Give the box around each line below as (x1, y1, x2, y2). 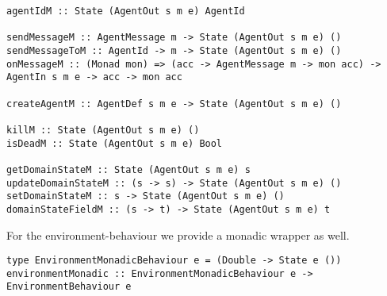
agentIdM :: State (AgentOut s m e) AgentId (6, 6, 245, 17)
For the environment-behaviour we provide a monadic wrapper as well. (6, 226, 350, 243)
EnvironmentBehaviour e (6, 281, 132, 293)
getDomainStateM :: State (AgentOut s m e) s (6, 163, 251, 175)
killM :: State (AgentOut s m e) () (6, 124, 200, 136)
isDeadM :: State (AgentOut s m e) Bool (6, 137, 223, 149)
